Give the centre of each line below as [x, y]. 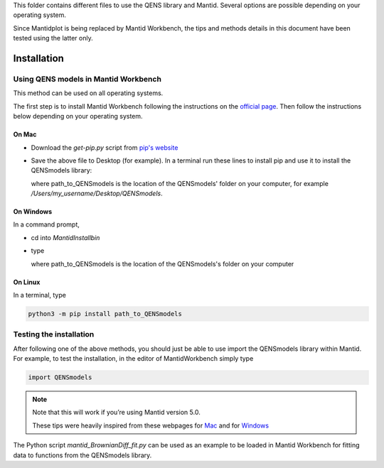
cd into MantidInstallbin [65, 237]
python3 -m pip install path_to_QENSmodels [105, 314]
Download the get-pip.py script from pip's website [105, 147]
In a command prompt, [46, 224]
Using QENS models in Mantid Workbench [87, 79]
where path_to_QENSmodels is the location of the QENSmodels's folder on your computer [162, 263]
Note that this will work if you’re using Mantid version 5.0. [116, 413]
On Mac [25, 134]
